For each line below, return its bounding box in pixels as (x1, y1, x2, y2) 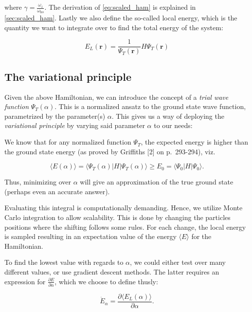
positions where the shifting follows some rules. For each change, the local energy (4, 221, 246, 232)
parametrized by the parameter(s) (4, 110, 106, 121)
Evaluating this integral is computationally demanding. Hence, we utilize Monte (4, 202, 243, 213)
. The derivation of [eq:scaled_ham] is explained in (44, 2, 196, 12)
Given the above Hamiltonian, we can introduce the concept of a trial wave (4, 92, 229, 102)
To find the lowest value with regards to (4, 257, 124, 267)
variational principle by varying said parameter (4, 120, 145, 130)
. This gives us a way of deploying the (111, 110, 224, 121)
